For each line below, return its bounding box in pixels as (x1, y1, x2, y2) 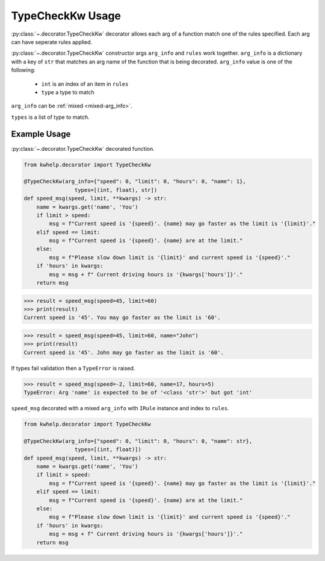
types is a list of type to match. (11, 113, 90, 121)
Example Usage (11, 129, 71, 139)
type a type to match (41, 88, 94, 96)
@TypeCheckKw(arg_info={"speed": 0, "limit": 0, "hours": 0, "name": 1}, (23, 178, 246, 185)
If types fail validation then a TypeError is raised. (11, 364, 135, 372)
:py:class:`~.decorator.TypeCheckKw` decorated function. (11, 145, 155, 152)
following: (11, 66, 36, 74)
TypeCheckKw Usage (11, 9, 122, 22)
